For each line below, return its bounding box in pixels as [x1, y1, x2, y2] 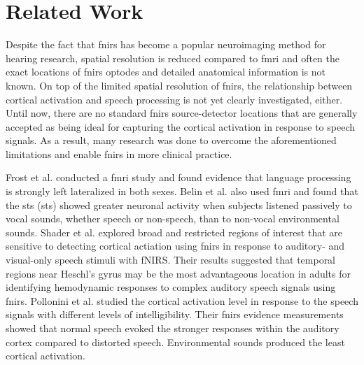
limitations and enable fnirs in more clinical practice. [6, 146, 232, 161]
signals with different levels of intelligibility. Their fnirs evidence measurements [6, 307, 344, 322]
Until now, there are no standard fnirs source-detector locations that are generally [6, 106, 358, 120]
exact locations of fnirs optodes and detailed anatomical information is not [6, 64, 325, 79]
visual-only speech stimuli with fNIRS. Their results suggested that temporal [6, 252, 336, 267]
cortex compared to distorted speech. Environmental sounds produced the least [6, 334, 345, 349]
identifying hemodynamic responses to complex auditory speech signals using [6, 280, 336, 294]
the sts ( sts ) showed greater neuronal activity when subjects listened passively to [6, 197, 352, 212]
